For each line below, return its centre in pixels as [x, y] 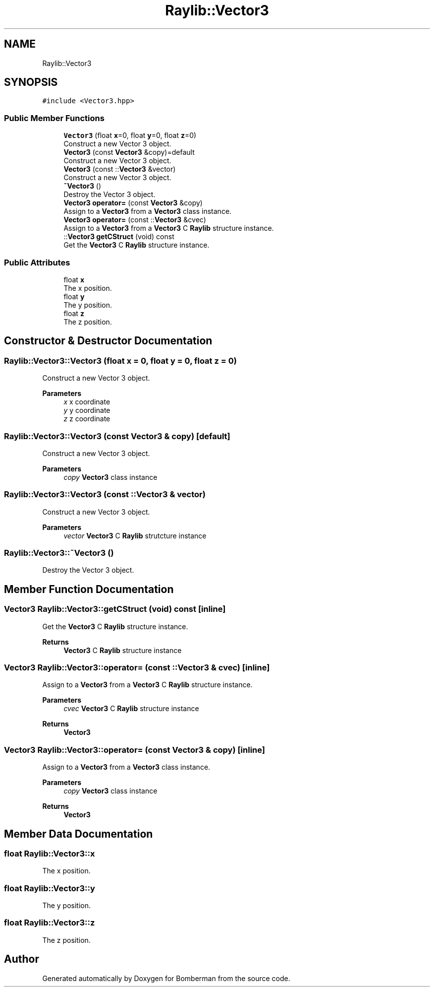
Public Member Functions [54, 118]
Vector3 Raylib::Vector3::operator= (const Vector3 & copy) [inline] [135, 750]
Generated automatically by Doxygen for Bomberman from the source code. [166, 978]
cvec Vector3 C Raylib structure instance [131, 709]
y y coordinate [87, 410]
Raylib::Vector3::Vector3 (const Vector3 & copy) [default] [117, 436]
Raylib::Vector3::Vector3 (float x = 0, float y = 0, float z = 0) [120, 361]
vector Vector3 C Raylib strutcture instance [135, 535]
